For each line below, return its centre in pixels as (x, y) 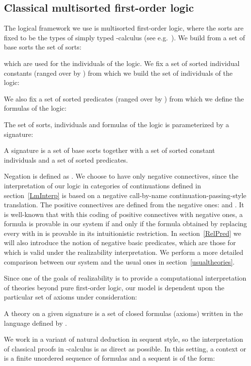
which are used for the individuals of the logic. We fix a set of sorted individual (122, 63)
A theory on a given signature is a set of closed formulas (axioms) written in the (124, 313)
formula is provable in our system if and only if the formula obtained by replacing (125, 224)
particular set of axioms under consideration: (71, 297)
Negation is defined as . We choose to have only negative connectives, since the (121, 176)
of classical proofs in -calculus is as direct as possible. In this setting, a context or (125, 348)
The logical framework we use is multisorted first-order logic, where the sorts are (124, 28)
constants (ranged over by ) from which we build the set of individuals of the (118, 73)
